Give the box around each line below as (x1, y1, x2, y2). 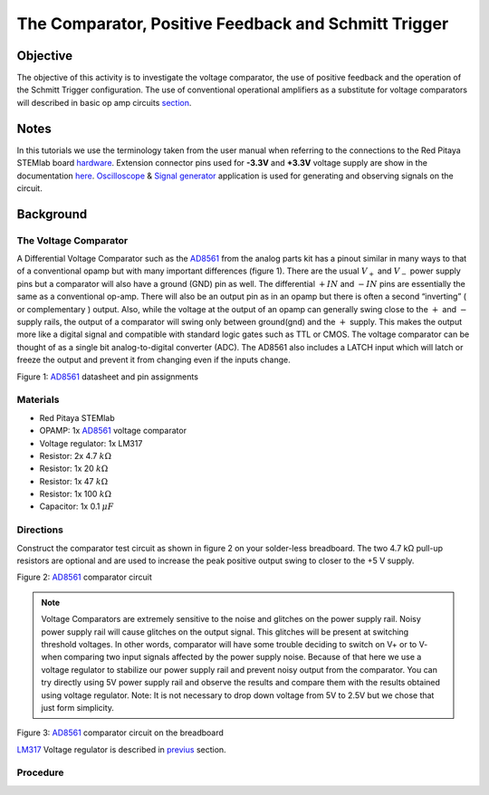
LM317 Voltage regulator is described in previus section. (16, 743, 226, 755)
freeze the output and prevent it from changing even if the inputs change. (16, 354, 291, 366)
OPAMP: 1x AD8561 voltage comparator (39, 426, 187, 436)
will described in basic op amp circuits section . (16, 97, 192, 108)
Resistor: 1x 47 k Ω (39, 475, 109, 486)
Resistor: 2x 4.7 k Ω (39, 450, 112, 461)
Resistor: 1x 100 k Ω (39, 489, 112, 500)
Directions (16, 523, 63, 536)
